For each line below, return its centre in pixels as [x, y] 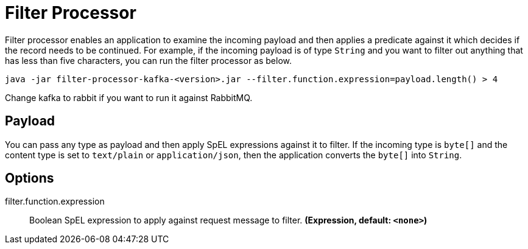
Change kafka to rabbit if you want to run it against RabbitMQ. [129, 97]
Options [30, 178]
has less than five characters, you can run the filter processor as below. [149, 60]
